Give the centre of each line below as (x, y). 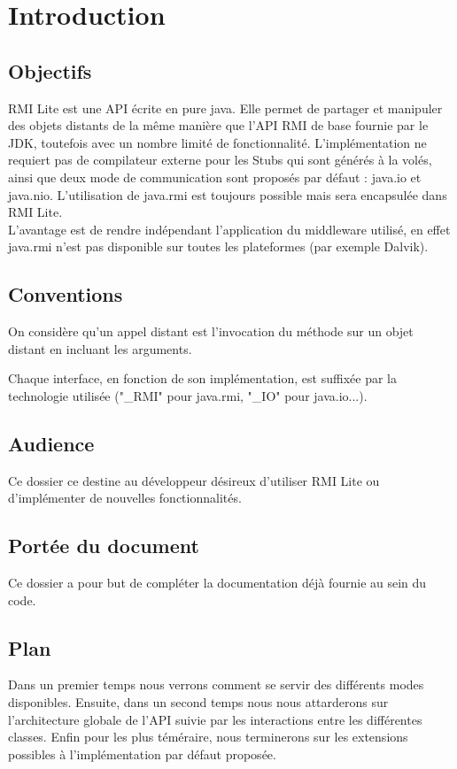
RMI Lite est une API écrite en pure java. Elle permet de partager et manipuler (225, 108)
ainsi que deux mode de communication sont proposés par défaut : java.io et (215, 177)
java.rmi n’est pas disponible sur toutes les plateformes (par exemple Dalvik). (218, 246)
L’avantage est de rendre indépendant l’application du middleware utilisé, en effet (229, 229)
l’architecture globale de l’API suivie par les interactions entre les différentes (215, 719)
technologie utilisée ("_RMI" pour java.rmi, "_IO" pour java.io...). (188, 395)
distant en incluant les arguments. (100, 348)
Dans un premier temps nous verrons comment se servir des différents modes (216, 684)
